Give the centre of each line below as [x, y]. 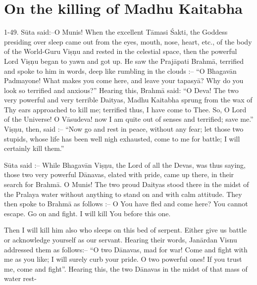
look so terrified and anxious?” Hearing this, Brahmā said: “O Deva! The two [121, 90]
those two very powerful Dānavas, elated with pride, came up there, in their [119, 174]
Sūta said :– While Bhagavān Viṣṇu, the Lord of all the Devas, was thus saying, [125, 165]
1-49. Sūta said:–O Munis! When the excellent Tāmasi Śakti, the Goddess [116, 32]
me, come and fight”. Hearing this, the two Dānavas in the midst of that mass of [126, 268]
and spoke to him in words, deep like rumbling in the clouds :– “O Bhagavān [120, 71]
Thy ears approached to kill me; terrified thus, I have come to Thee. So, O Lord [125, 109]
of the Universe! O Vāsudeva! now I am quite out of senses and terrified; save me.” [129, 119]
